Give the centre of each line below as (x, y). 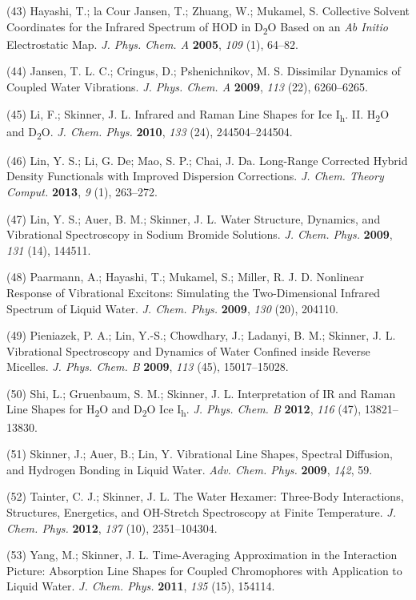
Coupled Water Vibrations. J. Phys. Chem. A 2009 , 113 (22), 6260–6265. (187, 86)
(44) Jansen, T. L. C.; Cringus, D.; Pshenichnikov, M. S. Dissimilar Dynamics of (204, 71)
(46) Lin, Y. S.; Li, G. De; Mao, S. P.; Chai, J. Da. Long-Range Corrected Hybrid (207, 160)
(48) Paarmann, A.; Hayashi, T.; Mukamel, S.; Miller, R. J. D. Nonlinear (186, 277)
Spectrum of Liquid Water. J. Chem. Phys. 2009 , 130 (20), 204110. (172, 308)
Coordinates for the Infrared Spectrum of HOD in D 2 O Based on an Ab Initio (197, 27)
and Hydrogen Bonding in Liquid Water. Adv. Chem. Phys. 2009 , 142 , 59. (190, 469)
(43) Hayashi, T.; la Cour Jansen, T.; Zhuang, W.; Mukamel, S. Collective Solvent (208, 10)
